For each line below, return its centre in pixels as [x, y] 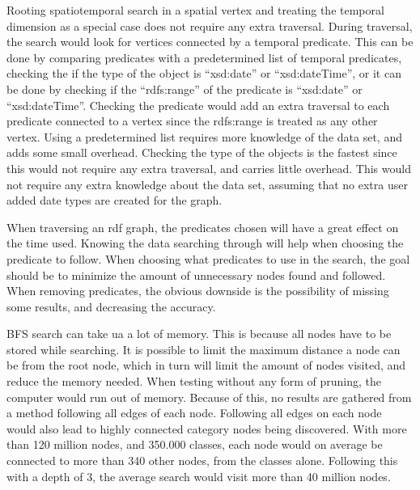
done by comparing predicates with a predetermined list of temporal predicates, [204, 57]
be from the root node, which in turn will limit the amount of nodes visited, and [206, 365]
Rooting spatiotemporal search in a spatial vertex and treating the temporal [195, 10]
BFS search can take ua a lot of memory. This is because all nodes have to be [199, 334]
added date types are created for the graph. [115, 200]
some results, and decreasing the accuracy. [111, 306]
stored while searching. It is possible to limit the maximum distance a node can [204, 349]
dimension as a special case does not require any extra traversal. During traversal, [210, 25]
